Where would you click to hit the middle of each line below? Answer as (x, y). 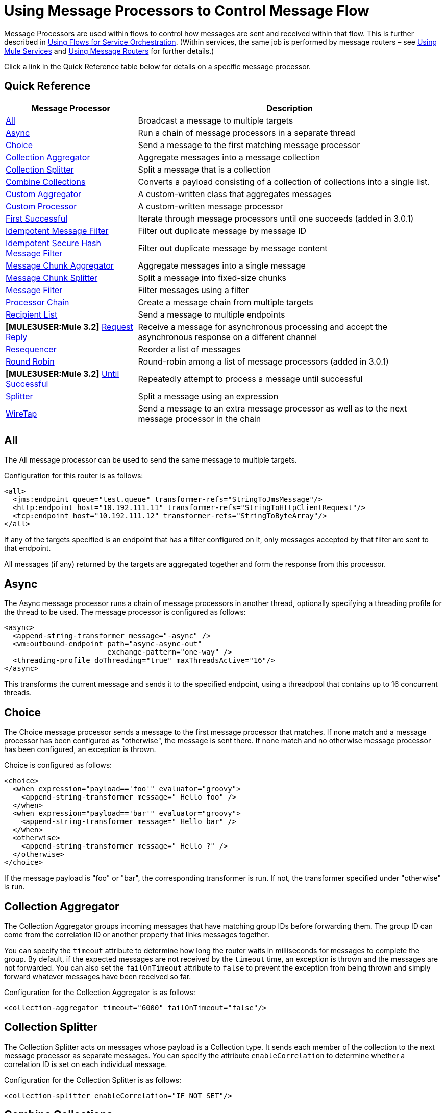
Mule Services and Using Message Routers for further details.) (109, 51)
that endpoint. (28, 548)
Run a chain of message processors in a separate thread (246, 132)
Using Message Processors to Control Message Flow (187, 11)
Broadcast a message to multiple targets (216, 120)
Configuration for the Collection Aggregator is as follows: (100, 992)
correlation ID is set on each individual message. (86, 1064)
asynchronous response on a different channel (228, 337)
